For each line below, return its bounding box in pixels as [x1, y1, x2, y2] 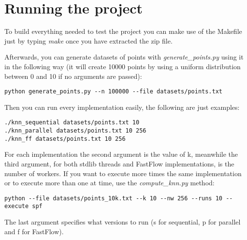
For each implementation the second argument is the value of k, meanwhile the [4, 149, 238, 159]
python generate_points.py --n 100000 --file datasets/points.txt [4, 88, 223, 95]
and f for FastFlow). [4, 226, 64, 236]
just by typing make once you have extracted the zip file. [4, 35, 173, 45]
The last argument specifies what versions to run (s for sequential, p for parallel [4, 217, 241, 226]
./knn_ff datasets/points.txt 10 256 [4, 135, 126, 142]
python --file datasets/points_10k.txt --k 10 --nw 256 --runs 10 [4, 195, 223, 202]
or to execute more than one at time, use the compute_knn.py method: [4, 178, 215, 188]
